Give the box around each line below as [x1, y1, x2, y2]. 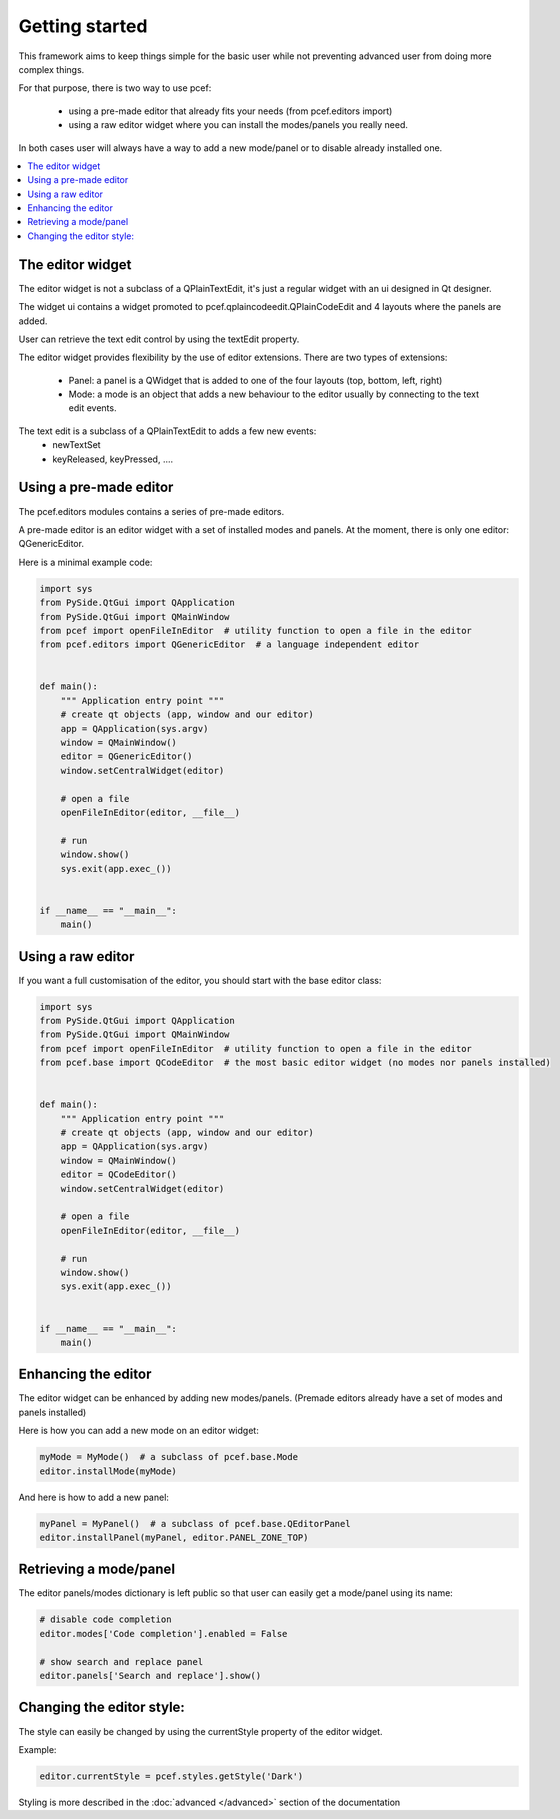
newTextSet [52, 439, 101, 451]
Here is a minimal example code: [18, 556, 153, 568]
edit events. [68, 402, 117, 414]
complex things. [18, 63, 85, 75]
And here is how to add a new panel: [18, 1491, 170, 1503]
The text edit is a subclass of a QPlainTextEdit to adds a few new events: [18, 425, 317, 437]
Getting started [18, 15, 148, 37]
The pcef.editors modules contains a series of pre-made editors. [18, 505, 285, 517]
